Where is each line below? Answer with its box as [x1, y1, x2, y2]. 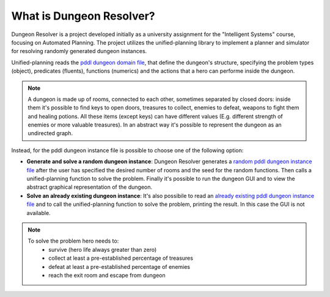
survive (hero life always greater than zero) [48, 246, 157, 253]
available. [26, 209, 51, 216]
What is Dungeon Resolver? [11, 9, 155, 23]
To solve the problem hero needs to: [28, 237, 119, 244]
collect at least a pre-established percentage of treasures [48, 254, 194, 262]
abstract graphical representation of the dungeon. [26, 183, 153, 191]
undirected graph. [28, 130, 73, 137]
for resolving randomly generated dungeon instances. [11, 48, 147, 55]
